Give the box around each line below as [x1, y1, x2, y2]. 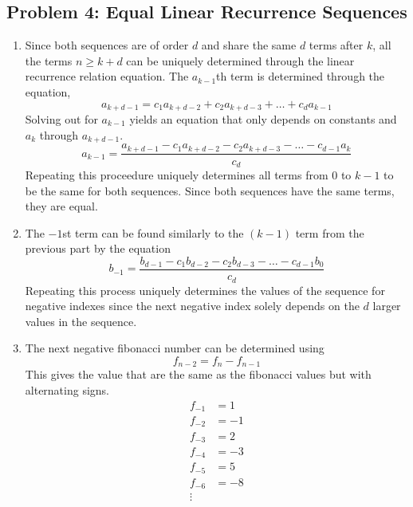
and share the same [201, 37, 297, 53]
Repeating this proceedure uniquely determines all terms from [25, 167, 328, 183]
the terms [25, 52, 73, 69]
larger [372, 297, 401, 314]
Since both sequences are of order [25, 37, 189, 53]
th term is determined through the [216, 68, 385, 84]
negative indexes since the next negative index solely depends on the [25, 297, 360, 314]
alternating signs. [25, 381, 110, 398]
